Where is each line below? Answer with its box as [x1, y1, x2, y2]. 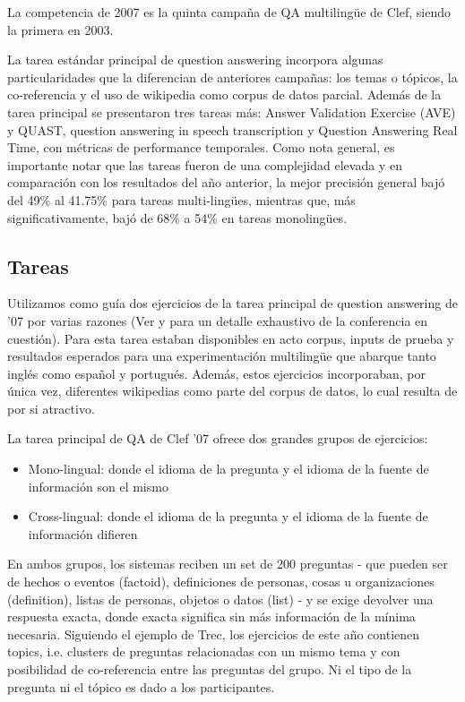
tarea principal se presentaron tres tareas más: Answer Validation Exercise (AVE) [7, 102, 456, 121]
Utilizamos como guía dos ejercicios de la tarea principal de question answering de [7, 294, 458, 312]
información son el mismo [28, 476, 168, 495]
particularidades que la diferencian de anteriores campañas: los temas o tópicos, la [7, 67, 458, 86]
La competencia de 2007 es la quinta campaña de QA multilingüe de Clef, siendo [7, 3, 451, 21]
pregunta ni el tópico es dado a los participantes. [7, 677, 275, 696]
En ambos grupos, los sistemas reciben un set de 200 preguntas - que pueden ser [7, 554, 448, 573]
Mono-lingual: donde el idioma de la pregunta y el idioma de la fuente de [28, 459, 429, 478]
